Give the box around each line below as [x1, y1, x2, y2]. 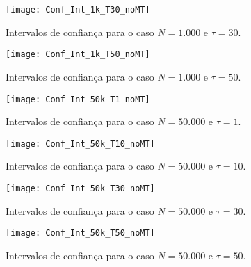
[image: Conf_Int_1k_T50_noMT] [6, 49, 150, 60]
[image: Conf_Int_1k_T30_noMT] [6, 5, 150, 15]
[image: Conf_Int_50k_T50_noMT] [6, 228, 155, 238]
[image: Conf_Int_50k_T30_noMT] [6, 184, 155, 193]
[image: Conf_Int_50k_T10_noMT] [6, 138, 155, 149]
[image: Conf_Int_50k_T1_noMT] [6, 94, 150, 104]
